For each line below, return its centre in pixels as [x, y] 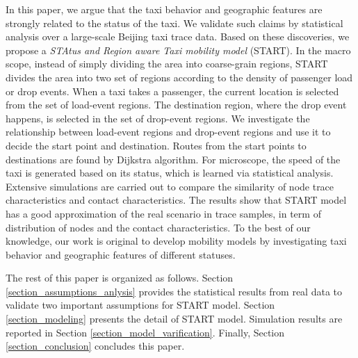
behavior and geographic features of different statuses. [121, 254]
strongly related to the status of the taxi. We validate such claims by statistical [174, 23]
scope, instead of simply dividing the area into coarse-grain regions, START [167, 64]
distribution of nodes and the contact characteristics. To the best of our [158, 227]
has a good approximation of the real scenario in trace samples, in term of [163, 213]
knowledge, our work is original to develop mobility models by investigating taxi [176, 241]
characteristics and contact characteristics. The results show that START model [176, 200]
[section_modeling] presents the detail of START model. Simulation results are [174, 319]
